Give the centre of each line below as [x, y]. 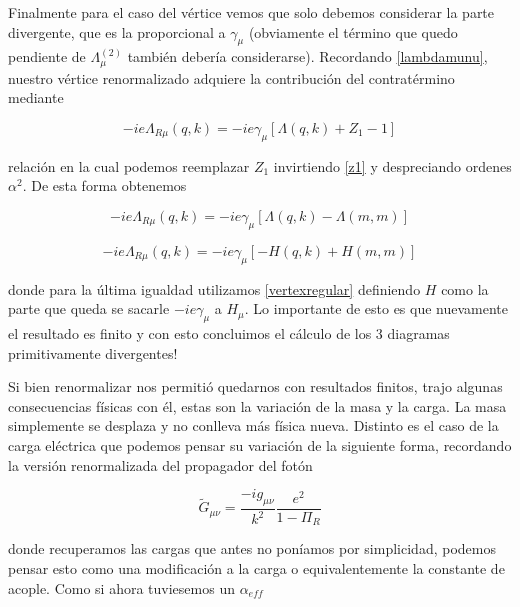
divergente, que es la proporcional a [117, 31]
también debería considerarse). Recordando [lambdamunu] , [307, 56]
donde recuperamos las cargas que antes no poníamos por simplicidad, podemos [252, 548]
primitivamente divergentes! [93, 352]
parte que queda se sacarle [89, 308]
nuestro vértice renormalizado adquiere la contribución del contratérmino [231, 77]
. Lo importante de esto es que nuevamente [376, 308]
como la [465, 288]
